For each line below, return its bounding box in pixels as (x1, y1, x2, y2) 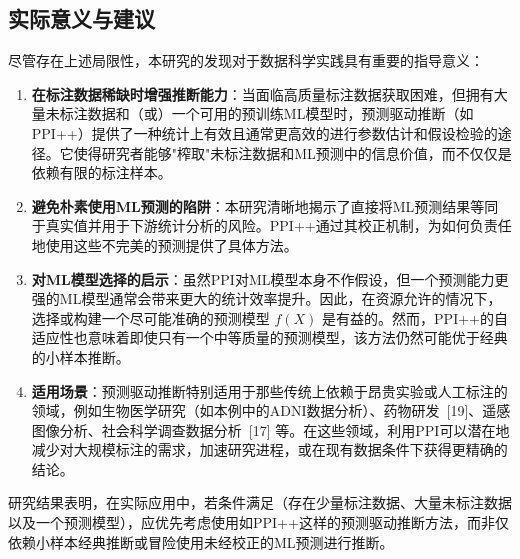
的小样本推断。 (31, 346, 130, 367)
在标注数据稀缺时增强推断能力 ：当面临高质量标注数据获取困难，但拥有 (31, 83, 494, 104)
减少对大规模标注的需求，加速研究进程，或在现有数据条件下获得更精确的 (31, 439, 508, 460)
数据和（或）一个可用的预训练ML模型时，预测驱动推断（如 (87, 103, 474, 124)
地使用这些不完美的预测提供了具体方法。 (31, 234, 298, 255)
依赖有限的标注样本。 (31, 162, 172, 183)
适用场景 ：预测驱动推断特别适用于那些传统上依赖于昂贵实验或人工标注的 (31, 380, 508, 401)
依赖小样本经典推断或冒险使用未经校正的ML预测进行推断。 (8, 531, 394, 552)
